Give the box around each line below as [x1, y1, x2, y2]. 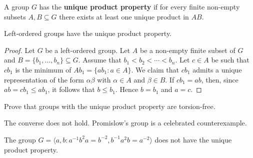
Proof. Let [4, 44, 35, 55]
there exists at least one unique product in [59, 11, 189, 21]
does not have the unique [154, 134, 232, 144]
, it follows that [47, 84, 95, 94]
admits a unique [192, 64, 242, 74]
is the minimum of [15, 64, 71, 74]
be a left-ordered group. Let [45, 44, 130, 55]
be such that [211, 54, 249, 65]
